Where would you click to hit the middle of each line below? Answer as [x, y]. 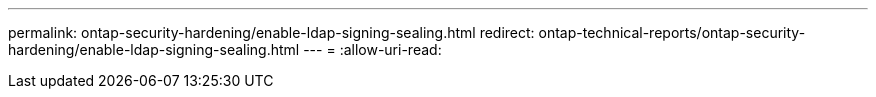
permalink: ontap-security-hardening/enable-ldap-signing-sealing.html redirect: [271, 32]
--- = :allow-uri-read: [372, 49]
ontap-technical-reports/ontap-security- [672, 32]
